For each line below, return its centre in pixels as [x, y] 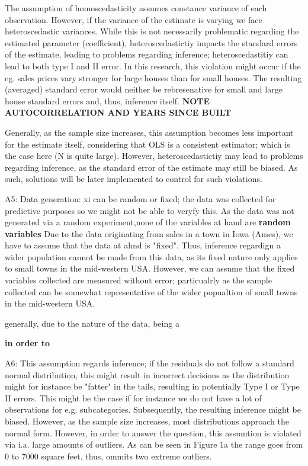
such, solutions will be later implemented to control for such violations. [134, 179]
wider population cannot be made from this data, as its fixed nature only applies [151, 256]
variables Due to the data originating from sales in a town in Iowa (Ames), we [149, 233]
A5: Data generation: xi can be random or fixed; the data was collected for [140, 198]
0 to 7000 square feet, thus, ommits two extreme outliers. [108, 456]
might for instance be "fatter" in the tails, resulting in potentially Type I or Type [152, 386]
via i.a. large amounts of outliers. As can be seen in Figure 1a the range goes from [154, 444]
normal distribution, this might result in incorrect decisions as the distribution [147, 374]
